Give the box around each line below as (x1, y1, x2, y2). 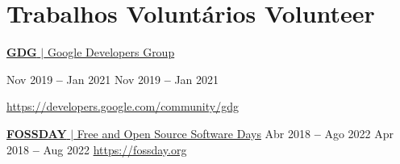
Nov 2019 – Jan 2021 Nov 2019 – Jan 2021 (6, 70, 219, 87)
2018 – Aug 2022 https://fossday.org (6, 141, 187, 158)
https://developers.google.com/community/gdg (6, 98, 239, 115)
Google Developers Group (47, 44, 175, 61)
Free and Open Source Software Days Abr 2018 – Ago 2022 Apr (77, 124, 394, 141)
